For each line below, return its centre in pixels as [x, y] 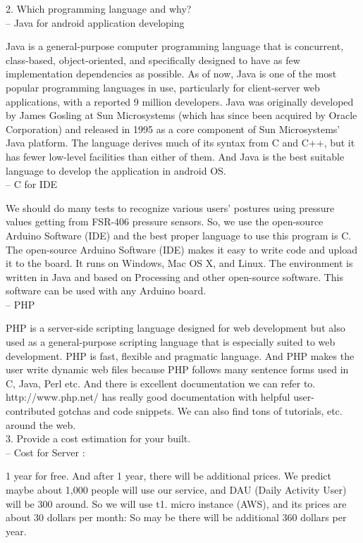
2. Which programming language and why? [99, 8]
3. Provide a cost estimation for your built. [98, 438]
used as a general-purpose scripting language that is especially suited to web [171, 342]
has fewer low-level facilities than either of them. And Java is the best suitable [175, 156]
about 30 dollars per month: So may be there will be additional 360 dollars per [176, 517]
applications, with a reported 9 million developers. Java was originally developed [180, 101]
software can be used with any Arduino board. [106, 291]
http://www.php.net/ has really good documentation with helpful [148, 397]
